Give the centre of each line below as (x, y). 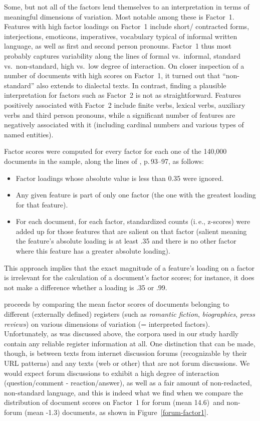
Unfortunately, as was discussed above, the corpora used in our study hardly (121, 334)
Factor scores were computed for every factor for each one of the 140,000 (115, 151)
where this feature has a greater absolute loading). (93, 251)
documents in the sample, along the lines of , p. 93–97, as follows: (104, 161)
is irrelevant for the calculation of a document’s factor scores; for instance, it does (129, 277)
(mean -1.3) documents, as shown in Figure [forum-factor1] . (116, 412)
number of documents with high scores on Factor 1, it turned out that (112, 75)
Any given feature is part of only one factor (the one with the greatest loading (136, 195)
